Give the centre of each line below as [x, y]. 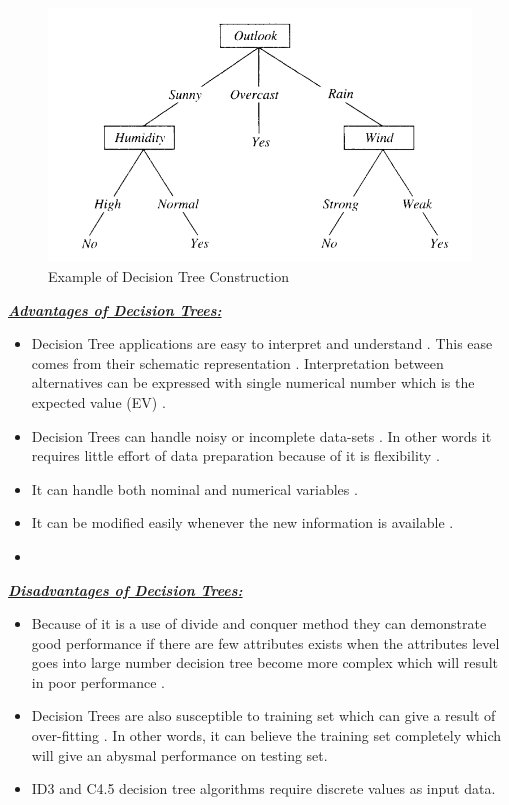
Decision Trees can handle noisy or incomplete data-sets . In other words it [261, 435]
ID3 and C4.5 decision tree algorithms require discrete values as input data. [263, 788]
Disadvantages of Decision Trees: [125, 589]
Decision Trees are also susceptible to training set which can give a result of [263, 715]
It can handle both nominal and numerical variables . [194, 488]
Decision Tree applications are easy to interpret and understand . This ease [262, 343]
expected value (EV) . [98, 401]
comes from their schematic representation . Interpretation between [237, 362]
